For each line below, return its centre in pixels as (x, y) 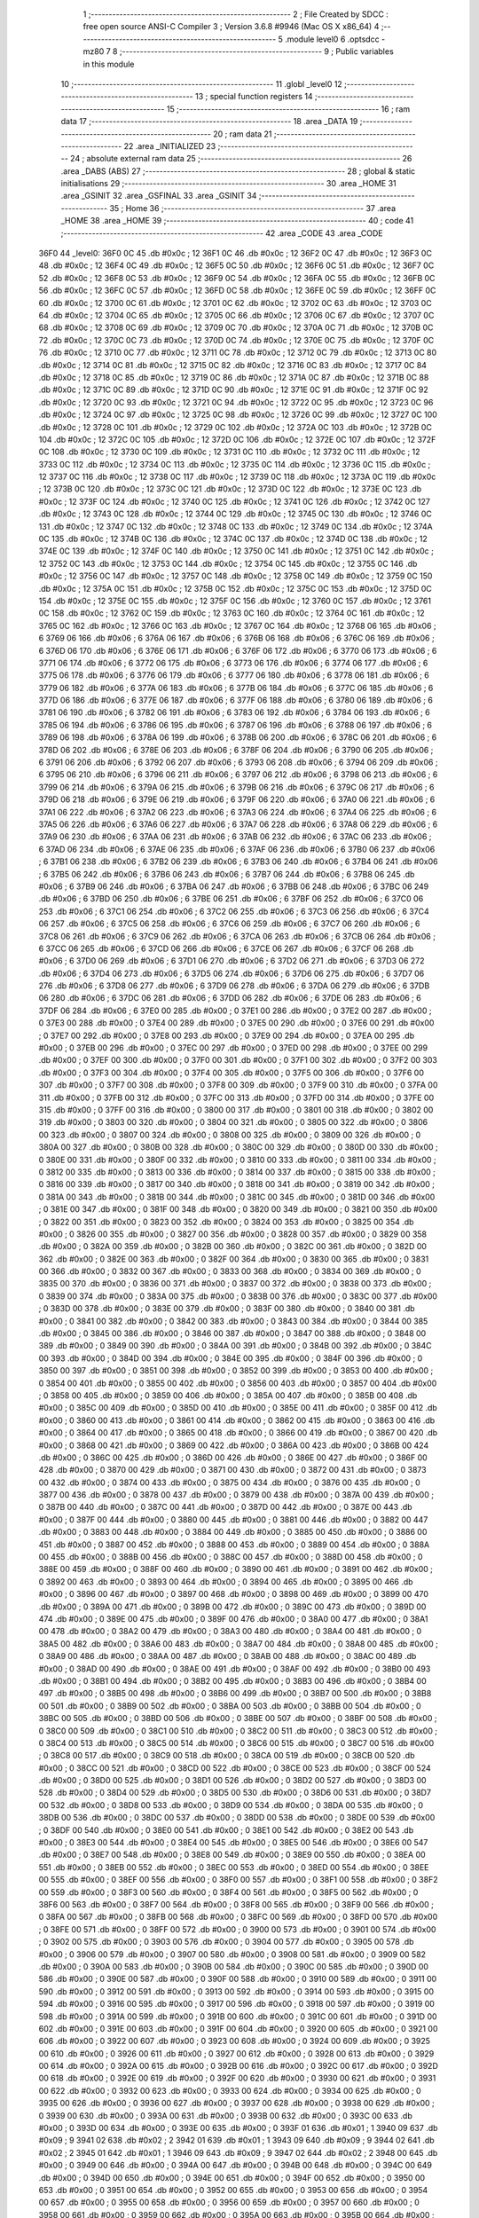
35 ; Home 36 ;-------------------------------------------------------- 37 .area (253, 208)
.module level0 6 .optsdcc (332, 39)
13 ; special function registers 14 (255, 97)
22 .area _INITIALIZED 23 (170, 146)
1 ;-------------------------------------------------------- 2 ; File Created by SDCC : (236, 14)
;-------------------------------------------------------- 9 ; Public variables (256, 51)
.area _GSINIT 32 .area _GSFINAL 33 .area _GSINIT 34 (159, 196)
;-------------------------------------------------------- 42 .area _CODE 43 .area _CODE (222, 233)
